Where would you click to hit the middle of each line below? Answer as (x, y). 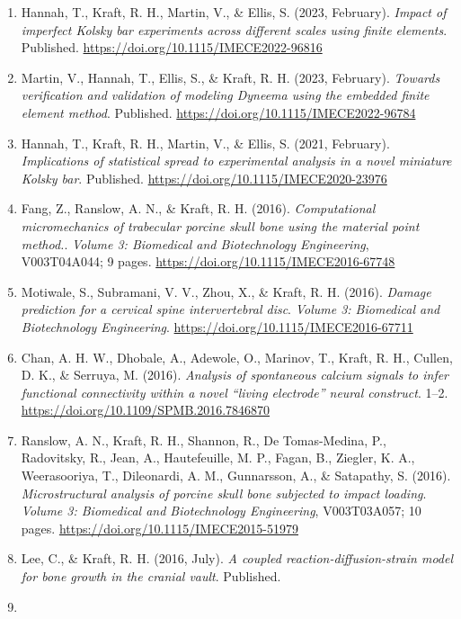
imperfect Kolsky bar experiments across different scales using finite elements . (234, 29)
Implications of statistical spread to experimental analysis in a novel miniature (236, 161)
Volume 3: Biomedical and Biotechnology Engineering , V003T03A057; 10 (221, 511)
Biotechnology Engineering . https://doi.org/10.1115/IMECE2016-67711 (217, 326)
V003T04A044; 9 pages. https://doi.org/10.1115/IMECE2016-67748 (208, 261)
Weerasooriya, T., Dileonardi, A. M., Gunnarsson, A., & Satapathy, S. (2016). (236, 475)
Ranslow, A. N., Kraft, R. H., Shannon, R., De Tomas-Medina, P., (204, 440)
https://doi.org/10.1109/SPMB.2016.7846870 (146, 410)
